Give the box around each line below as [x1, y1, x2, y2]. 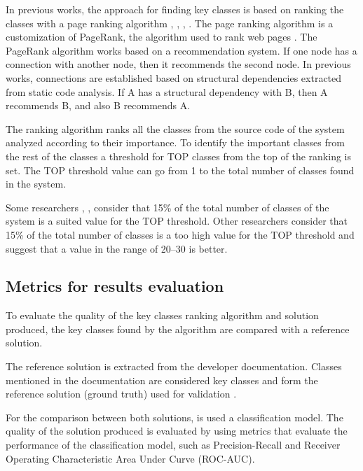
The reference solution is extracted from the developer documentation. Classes [6, 359, 342, 374]
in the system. [6, 176, 67, 191]
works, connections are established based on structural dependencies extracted [6, 70, 342, 85]
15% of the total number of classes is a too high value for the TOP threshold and [6, 227, 355, 241]
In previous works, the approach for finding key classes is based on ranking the [6, 2, 344, 16]
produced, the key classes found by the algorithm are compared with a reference [6, 321, 350, 336]
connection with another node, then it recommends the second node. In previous [6, 57, 351, 71]
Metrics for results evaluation [6, 275, 224, 297]
